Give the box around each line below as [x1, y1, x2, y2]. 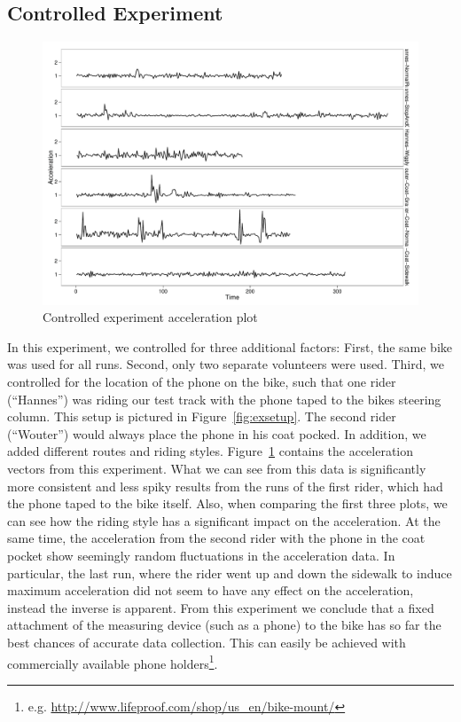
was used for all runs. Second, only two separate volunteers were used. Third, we [7, 355, 444, 373]
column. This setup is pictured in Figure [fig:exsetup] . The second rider [7, 407, 396, 426]
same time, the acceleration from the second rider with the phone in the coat [7, 529, 426, 547]
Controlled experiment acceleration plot [43, 308, 258, 326]
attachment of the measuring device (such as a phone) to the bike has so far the [7, 616, 441, 634]
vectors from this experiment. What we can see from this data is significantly [7, 459, 426, 478]
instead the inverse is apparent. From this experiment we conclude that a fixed [7, 598, 434, 616]
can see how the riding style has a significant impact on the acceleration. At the [7, 511, 441, 530]
